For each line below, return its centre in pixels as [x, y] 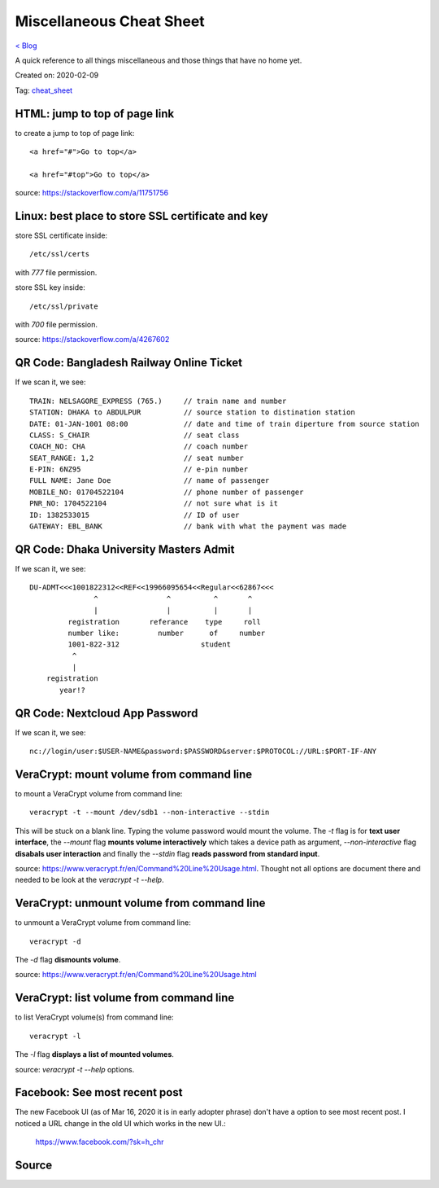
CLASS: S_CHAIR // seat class [135, 435]
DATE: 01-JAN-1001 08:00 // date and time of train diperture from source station [225, 424]
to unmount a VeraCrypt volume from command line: [103, 923]
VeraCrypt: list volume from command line [125, 998]
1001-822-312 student [150, 644]
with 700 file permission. [56, 325]
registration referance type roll [165, 622]
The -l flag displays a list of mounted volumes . [95, 1054]
